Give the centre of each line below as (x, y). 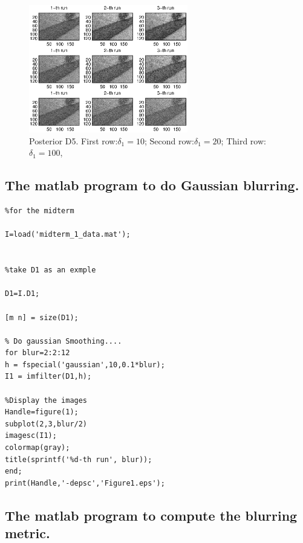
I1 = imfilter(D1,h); (48, 377)
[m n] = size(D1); (42, 317)
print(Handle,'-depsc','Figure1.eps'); (85, 483)
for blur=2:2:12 (37, 353)
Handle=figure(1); (42, 412)
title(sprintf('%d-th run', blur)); (79, 459)
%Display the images (46, 400)
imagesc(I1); (31, 436)
